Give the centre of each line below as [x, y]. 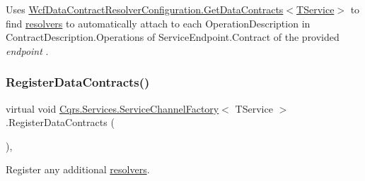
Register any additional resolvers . [78, 169]
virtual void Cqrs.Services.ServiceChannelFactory [112, 108]
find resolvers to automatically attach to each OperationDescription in [158, 23]
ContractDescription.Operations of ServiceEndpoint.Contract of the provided [173, 37]
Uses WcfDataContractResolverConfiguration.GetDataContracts [145, 9]
